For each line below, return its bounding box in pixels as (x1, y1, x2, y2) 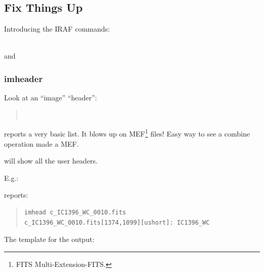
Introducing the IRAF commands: (4, 23, 110, 34)
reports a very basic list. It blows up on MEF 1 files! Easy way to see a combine (4, 127, 250, 139)
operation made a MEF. (4, 138, 79, 149)
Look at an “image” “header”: (4, 92, 97, 103)
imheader (4, 72, 43, 85)
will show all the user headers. (4, 155, 98, 166)
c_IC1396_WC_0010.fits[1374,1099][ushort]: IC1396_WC (24, 219, 210, 226)
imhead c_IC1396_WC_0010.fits (24, 209, 126, 216)
